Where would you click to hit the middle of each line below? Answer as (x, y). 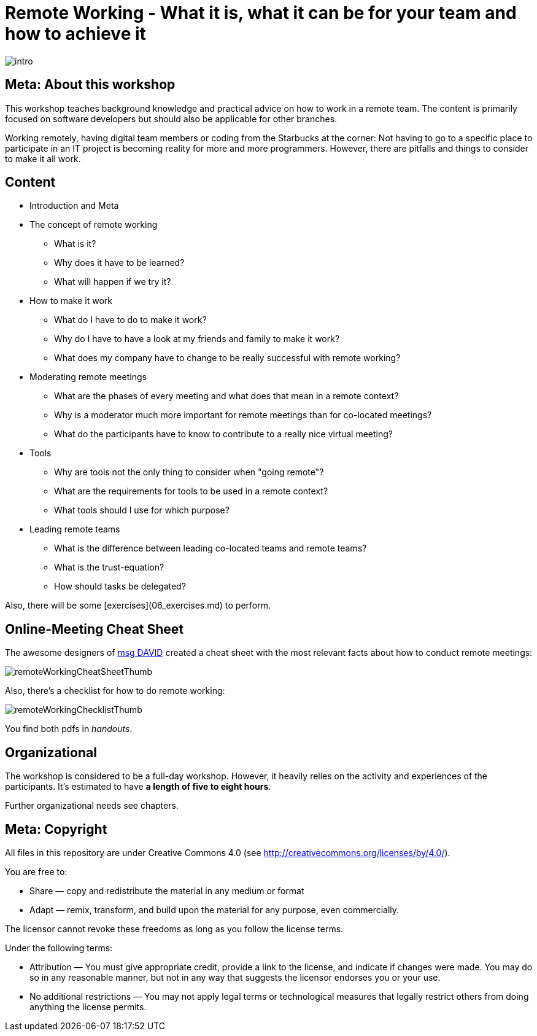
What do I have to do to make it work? (130, 320)
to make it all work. (43, 158)
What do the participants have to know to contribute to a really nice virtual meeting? (224, 434)
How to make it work (71, 301)
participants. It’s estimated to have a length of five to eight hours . (138, 787)
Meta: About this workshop (90, 85)
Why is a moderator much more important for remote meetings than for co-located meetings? (243, 415)
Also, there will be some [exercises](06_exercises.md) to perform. (138, 606)
